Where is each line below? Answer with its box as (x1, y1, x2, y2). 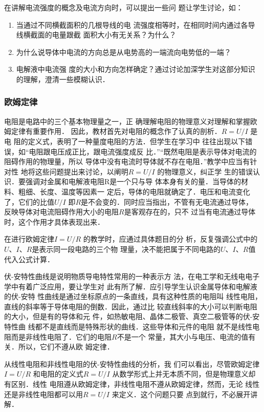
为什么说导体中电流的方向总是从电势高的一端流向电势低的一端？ (16, 46, 231, 57)
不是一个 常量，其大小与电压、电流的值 (117, 331, 249, 342)
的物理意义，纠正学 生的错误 (157, 166, 253, 176)
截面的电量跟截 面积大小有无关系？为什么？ (30, 29, 177, 40)
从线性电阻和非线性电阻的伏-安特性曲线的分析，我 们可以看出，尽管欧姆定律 (4, 358, 260, 369)
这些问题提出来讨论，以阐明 (35, 166, 128, 176)
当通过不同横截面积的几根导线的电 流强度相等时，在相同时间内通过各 (16, 19, 248, 30)
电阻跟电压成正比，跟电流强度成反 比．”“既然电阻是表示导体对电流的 (29, 146, 257, 156)
